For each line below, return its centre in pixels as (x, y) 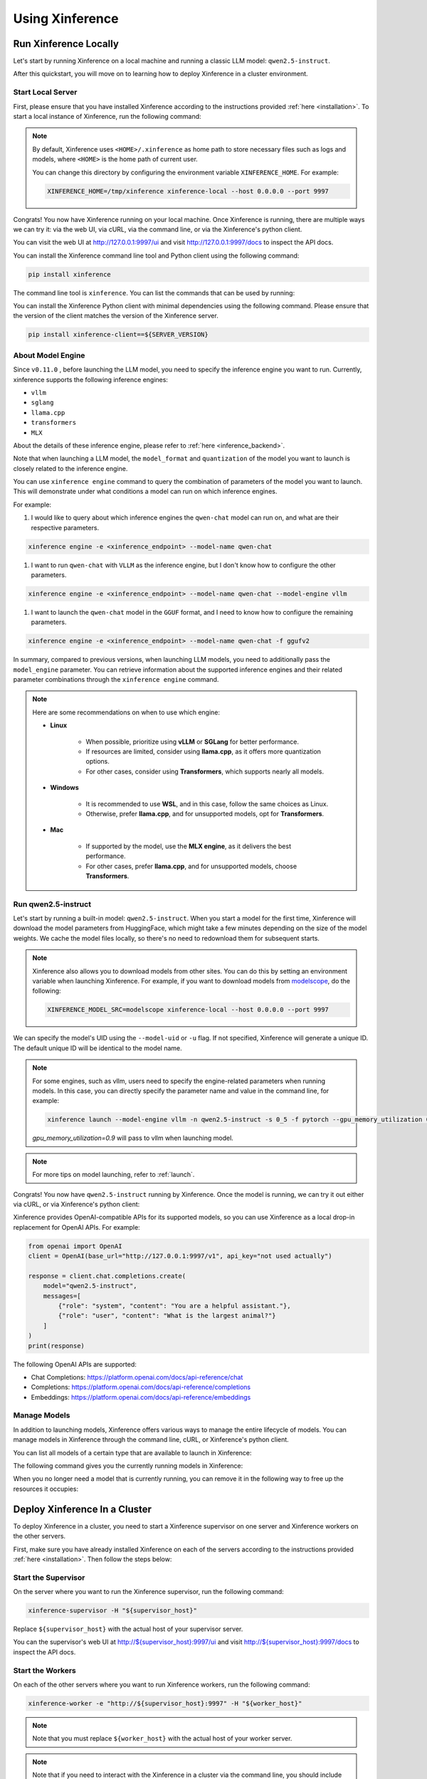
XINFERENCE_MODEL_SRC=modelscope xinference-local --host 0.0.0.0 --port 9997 (188, 1010)
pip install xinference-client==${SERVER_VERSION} (118, 335)
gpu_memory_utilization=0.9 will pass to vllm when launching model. (133, 1138)
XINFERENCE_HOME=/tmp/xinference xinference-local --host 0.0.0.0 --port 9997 (188, 191)
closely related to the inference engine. (70, 468)
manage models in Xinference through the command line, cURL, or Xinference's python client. (151, 1440)
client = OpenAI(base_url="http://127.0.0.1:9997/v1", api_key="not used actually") (180, 1256)
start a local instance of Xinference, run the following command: (107, 116)
